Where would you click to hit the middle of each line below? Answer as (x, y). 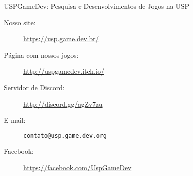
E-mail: (15, 120)
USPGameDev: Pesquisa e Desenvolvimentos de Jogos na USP (96, 6)
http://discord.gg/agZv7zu (63, 104)
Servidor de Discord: (34, 87)
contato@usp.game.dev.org (65, 136)
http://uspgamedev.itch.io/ (64, 71)
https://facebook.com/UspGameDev (77, 167)
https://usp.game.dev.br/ (61, 39)
